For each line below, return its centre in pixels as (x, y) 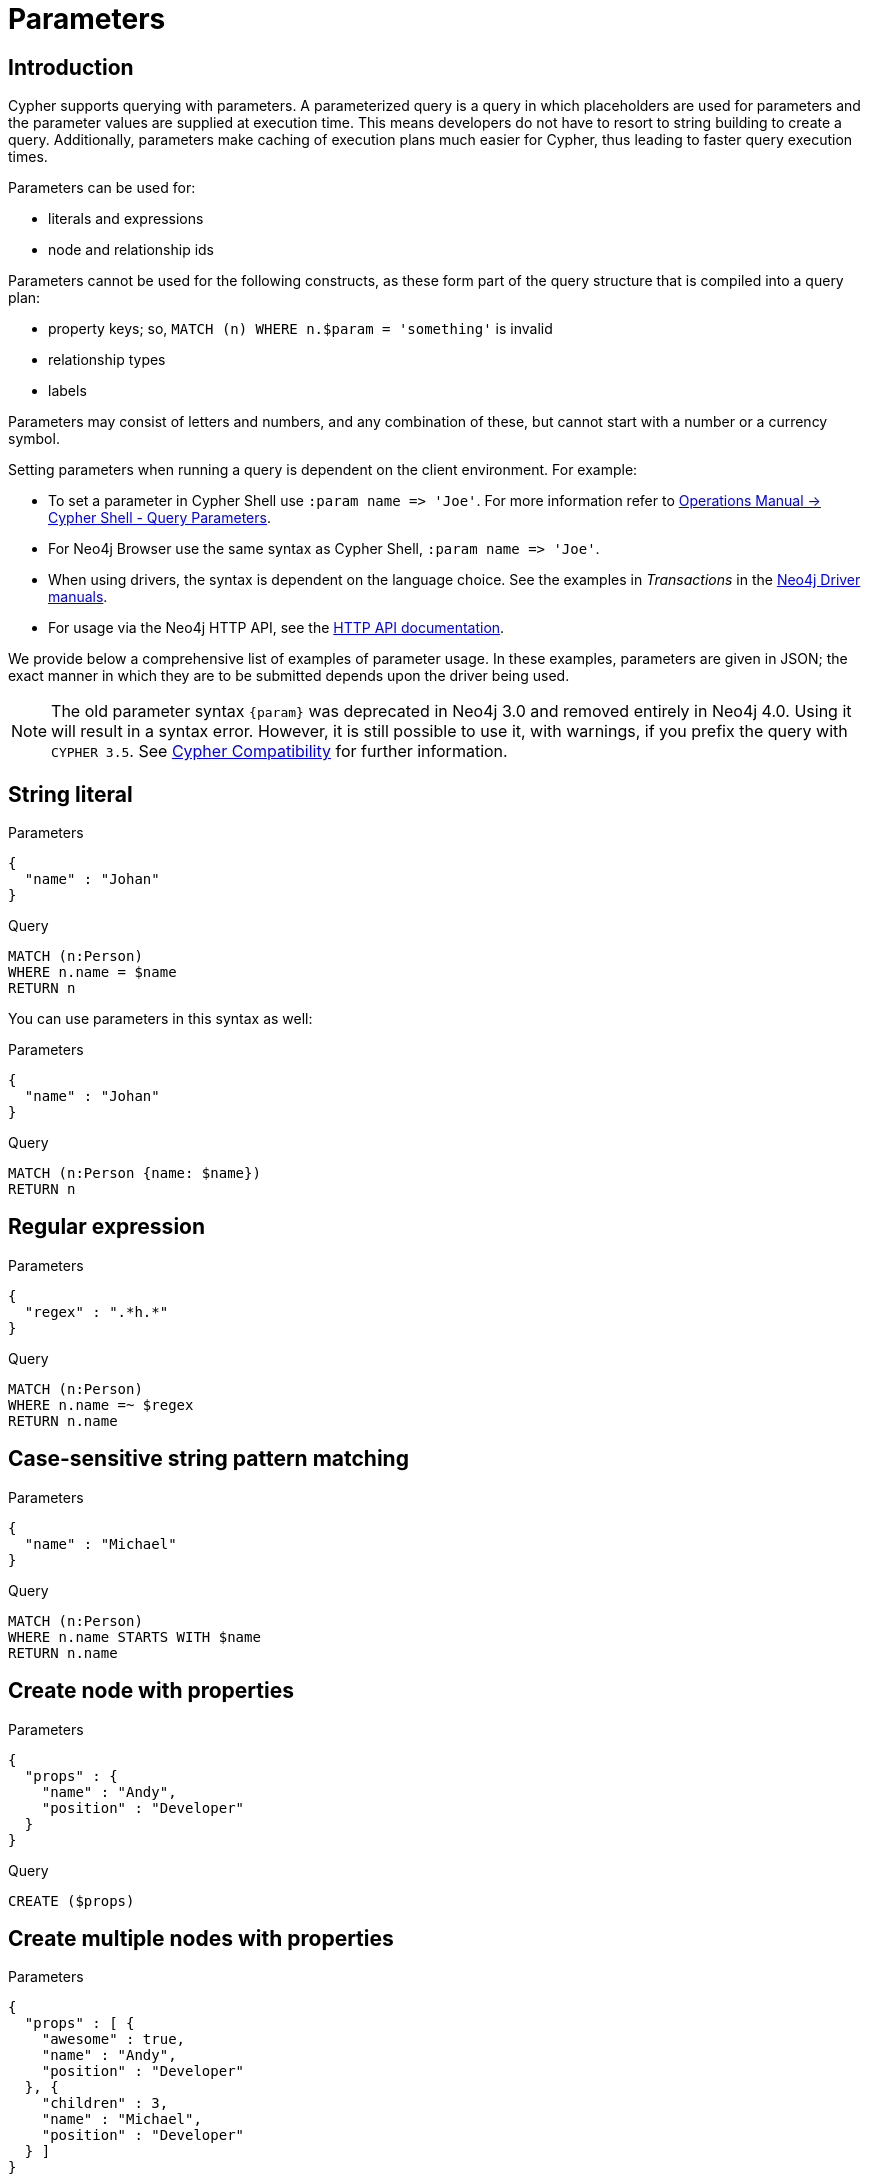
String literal (70, 794)
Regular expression (107, 1227)
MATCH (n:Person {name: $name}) (134, 1173)
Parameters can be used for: (102, 188)
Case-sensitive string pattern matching (208, 1459)
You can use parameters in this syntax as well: (160, 1019)
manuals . (78, 597)
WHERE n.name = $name (92, 972)
